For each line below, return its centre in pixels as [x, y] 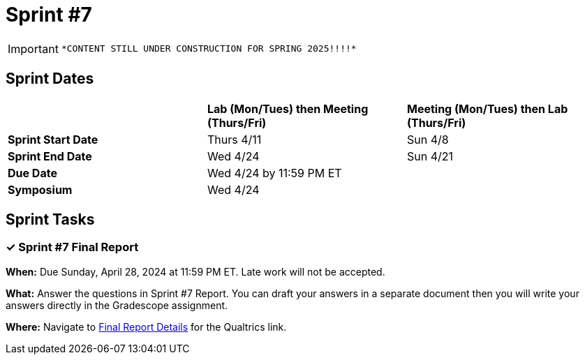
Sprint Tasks [50, 220]
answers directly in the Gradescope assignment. [117, 305]
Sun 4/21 [430, 156]
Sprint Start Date [53, 139]
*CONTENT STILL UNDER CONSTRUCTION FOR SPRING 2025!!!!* [209, 49]
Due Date [32, 173]
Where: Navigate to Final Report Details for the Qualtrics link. [146, 327]
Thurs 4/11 [234, 139]
